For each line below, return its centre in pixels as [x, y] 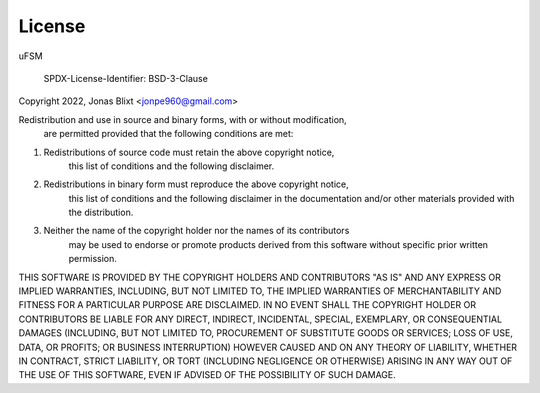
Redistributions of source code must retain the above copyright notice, [189, 152]
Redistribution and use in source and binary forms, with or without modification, [182, 119]
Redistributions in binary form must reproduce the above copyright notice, [196, 184]
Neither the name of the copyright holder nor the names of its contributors [196, 231]
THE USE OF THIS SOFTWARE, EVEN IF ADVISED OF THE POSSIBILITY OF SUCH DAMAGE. [207, 375]
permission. [92, 259]
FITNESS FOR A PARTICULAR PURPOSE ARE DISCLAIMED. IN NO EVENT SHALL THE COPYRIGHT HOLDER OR [247, 305]
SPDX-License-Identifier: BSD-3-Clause [126, 78]
